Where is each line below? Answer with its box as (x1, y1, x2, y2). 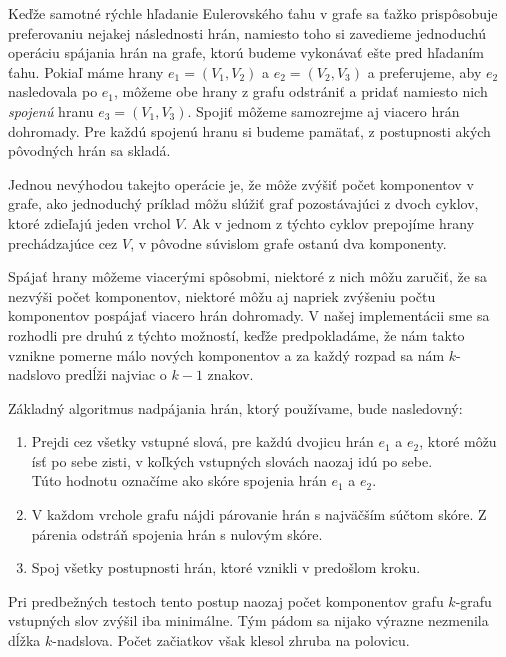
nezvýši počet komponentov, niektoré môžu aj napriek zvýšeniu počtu (8, 285, 436, 306)
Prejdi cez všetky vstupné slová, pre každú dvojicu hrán (31, 431, 374, 452)
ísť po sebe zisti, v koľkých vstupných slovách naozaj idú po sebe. (31, 450, 433, 471)
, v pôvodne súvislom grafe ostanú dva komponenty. (130, 232, 447, 253)
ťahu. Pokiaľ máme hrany (8, 61, 164, 82)
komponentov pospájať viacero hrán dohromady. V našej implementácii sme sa (8, 305, 490, 326)
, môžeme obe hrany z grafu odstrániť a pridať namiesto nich (114, 81, 488, 102)
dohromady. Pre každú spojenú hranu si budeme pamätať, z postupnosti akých (8, 120, 491, 141)
